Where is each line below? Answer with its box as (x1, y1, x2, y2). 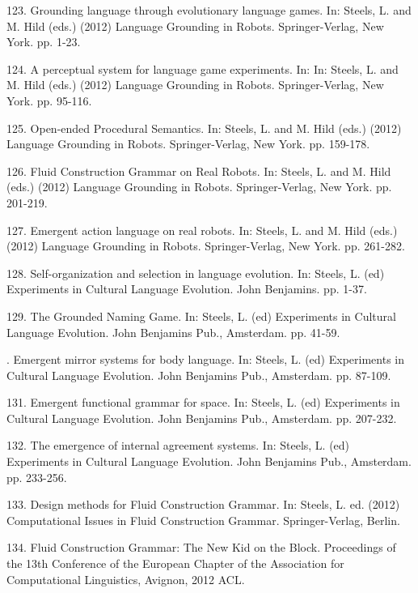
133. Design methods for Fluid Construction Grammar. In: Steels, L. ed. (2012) (6, 496, 400, 513)
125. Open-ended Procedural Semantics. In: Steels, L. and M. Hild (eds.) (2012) (6, 119, 402, 136)
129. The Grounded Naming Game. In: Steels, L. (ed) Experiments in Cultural (6, 307, 396, 324)
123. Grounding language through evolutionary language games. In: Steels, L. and (6, 2, 412, 18)
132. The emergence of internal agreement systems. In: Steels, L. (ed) (6, 437, 350, 454)
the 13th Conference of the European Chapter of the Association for (6, 555, 344, 572)
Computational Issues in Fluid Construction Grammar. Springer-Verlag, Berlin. (6, 511, 400, 528)
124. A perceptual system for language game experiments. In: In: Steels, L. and (6, 60, 399, 77)
